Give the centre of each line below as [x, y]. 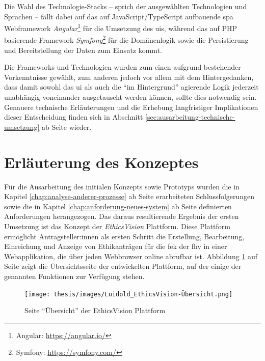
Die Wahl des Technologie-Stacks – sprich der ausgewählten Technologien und [126, 6]
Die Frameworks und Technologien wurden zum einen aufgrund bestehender [123, 67]
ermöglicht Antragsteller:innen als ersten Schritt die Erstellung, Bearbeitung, [124, 236]
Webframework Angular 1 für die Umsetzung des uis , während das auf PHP [121, 27]
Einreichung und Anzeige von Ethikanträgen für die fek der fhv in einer [116, 246]
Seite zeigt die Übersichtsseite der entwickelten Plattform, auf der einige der [123, 266]
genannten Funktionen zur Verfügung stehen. [74, 276]
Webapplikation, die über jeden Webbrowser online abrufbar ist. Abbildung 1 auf [131, 256]
